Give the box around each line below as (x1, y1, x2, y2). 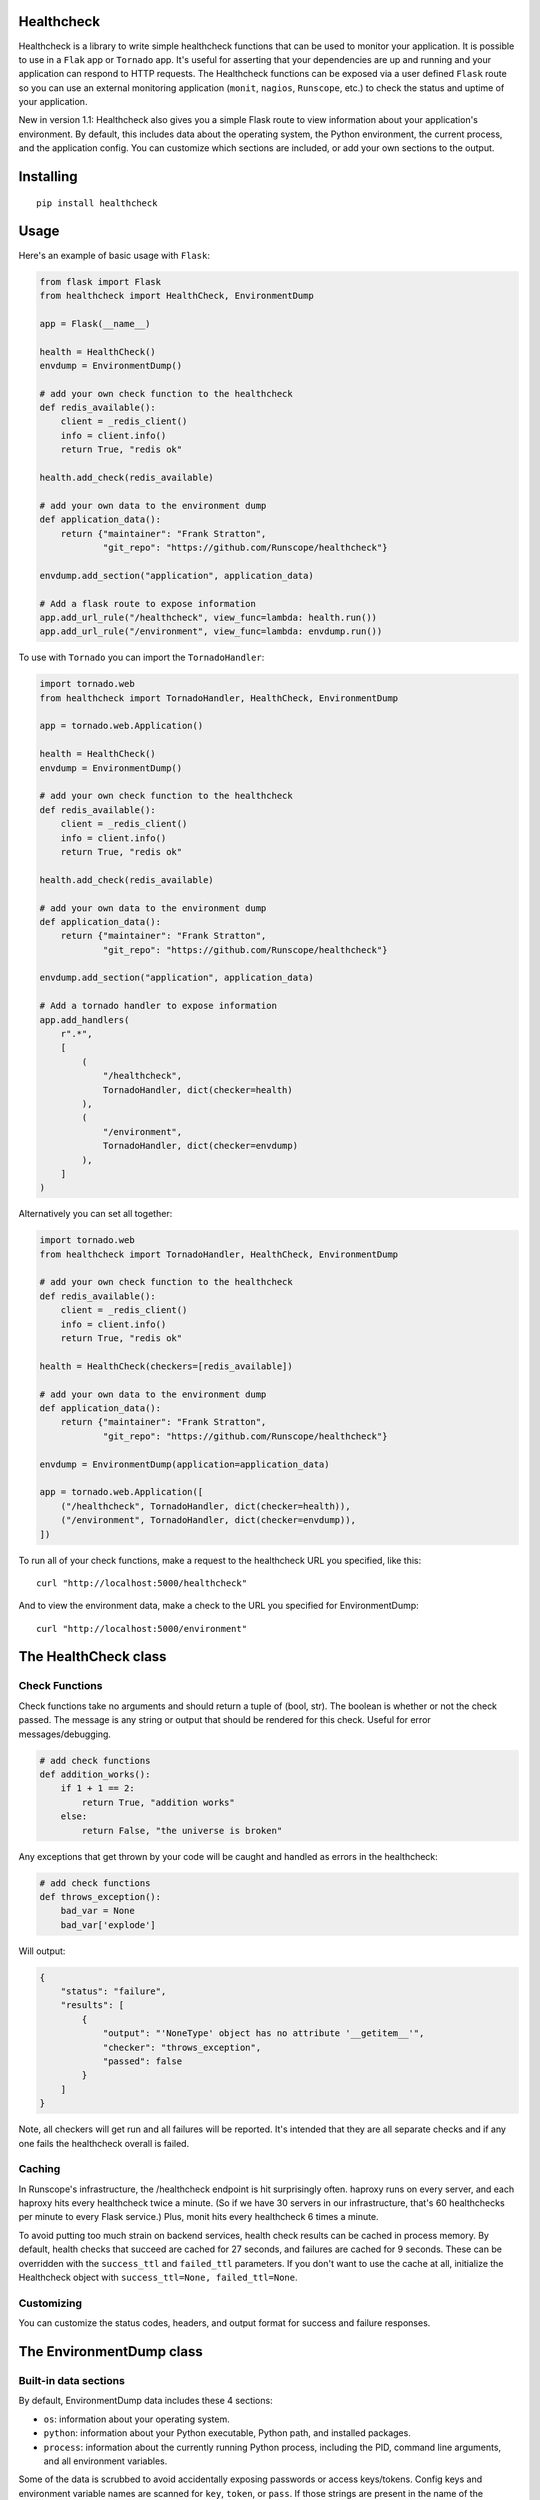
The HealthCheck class (18, 1648, 167, 1665)
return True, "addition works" (81, 1796, 235, 1808)
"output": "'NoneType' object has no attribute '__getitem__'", (102, 2028, 425, 2039)
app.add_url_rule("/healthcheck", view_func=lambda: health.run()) (39, 611, 378, 623)
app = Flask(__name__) (39, 318, 151, 329)
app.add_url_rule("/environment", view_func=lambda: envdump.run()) (39, 626, 383, 637)
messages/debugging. (18, 1728, 112, 1740)
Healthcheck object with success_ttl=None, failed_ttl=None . (18, 2271, 298, 2284)
